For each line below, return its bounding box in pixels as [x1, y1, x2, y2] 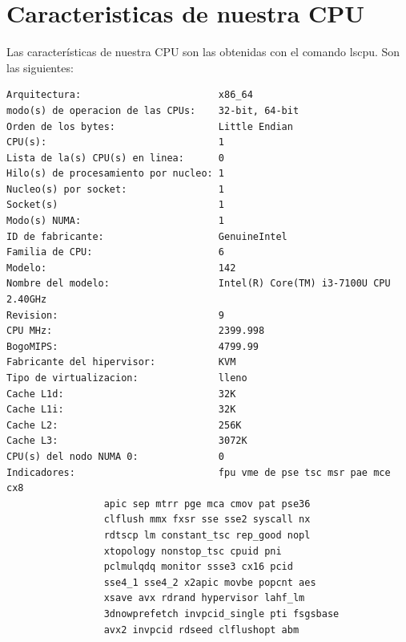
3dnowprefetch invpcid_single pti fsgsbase [103, 607, 340, 620]
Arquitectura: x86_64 [6, 89, 253, 101]
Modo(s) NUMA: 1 [6, 215, 225, 227]
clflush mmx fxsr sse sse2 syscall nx [103, 514, 311, 526]
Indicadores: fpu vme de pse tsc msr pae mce [6, 466, 391, 478]
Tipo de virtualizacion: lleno [6, 372, 247, 384]
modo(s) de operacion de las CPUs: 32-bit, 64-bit [6, 104, 299, 116]
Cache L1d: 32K [6, 388, 236, 400]
